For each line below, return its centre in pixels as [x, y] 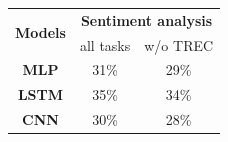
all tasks [105, 44]
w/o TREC [179, 44]
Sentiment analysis [146, 19]
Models [40, 32]
